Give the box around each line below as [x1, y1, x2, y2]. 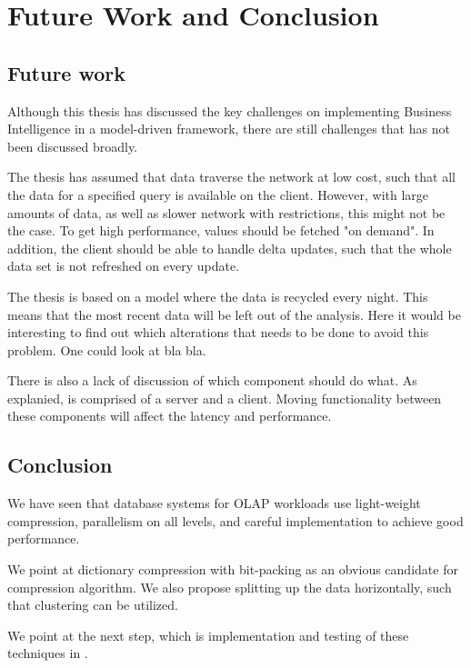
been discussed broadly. [7, 136, 138, 155]
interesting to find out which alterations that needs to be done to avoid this [7, 323, 429, 342]
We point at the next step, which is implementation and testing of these [7, 625, 409, 644]
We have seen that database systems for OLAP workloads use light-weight [7, 494, 421, 513]
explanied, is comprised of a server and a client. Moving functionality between [7, 388, 442, 407]
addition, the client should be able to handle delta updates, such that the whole [7, 238, 452, 257]
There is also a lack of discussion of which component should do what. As [7, 371, 417, 390]
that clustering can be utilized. [7, 595, 178, 614]
